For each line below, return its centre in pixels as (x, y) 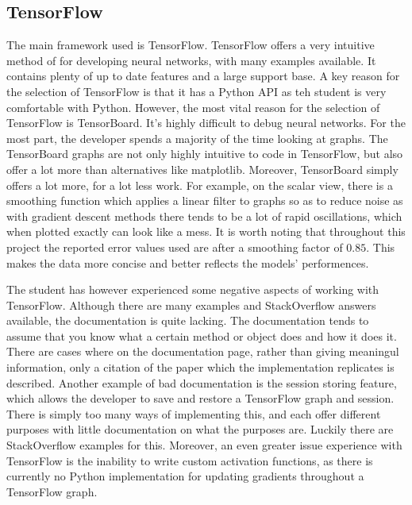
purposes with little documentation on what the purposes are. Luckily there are (200, 429)
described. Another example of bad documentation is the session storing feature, (202, 382)
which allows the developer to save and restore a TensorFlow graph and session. (200, 398)
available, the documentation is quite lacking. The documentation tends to (188, 320)
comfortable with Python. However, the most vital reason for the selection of (193, 107)
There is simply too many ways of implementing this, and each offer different (194, 413)
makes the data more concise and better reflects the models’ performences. (188, 262)
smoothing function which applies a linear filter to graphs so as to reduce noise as (205, 200)
